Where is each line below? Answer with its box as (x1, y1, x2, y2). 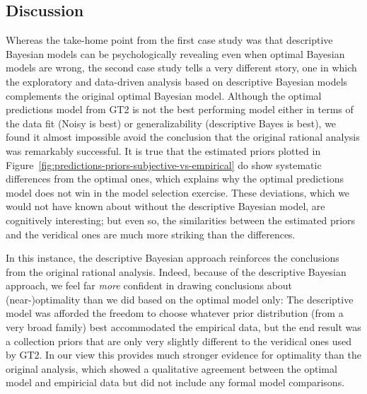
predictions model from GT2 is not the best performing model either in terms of (6, 102, 354, 117)
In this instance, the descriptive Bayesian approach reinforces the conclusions (6, 250, 339, 265)
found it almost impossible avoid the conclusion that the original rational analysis (6, 129, 360, 144)
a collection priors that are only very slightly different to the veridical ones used (6, 333, 351, 348)
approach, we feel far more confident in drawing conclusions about (6, 278, 293, 293)
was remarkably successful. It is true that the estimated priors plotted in (6, 143, 321, 158)
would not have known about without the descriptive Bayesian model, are (6, 199, 325, 214)
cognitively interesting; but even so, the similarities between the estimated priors (6, 212, 356, 227)
